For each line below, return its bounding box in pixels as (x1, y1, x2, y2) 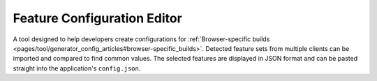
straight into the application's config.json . (13, 64, 141, 73)
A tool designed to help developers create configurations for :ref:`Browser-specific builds (13, 35, 270, 43)
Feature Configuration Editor (13, 10, 183, 26)
